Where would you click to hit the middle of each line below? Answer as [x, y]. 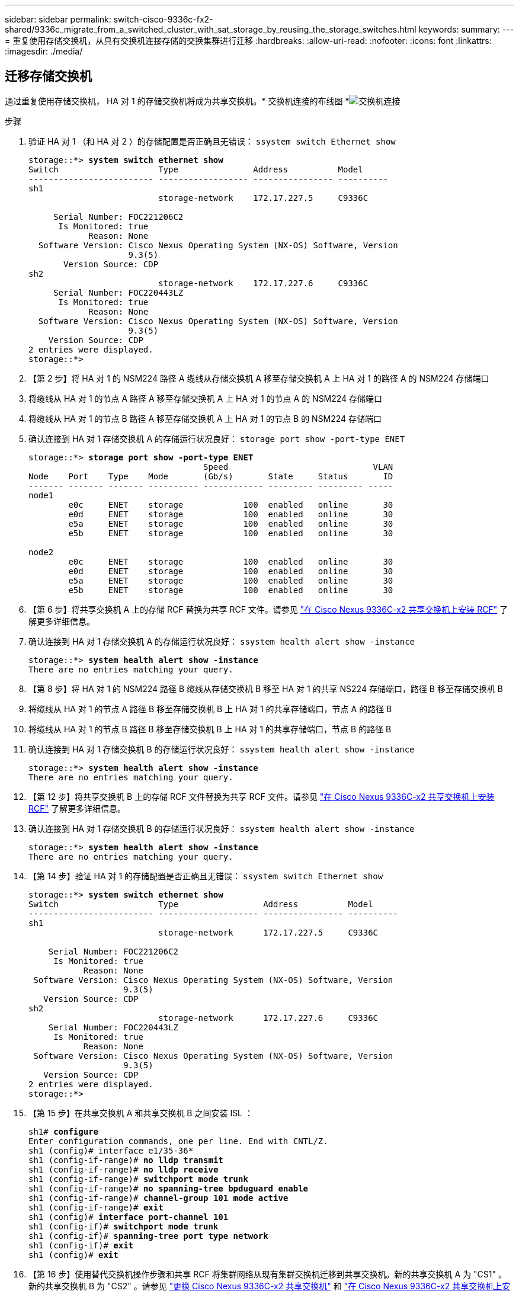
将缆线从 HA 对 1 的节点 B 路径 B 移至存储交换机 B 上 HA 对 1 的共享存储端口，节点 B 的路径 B [210, 729]
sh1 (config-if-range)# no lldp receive [124, 1169]
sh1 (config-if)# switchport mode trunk [124, 1226]
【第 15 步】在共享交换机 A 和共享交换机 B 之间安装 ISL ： [141, 1113]
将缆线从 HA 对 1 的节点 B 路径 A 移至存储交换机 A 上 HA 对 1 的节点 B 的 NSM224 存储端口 [205, 418]
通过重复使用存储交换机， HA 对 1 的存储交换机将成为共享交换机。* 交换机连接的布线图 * [177, 101]
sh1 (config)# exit [73, 1255]
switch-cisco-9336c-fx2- [163, 19]
